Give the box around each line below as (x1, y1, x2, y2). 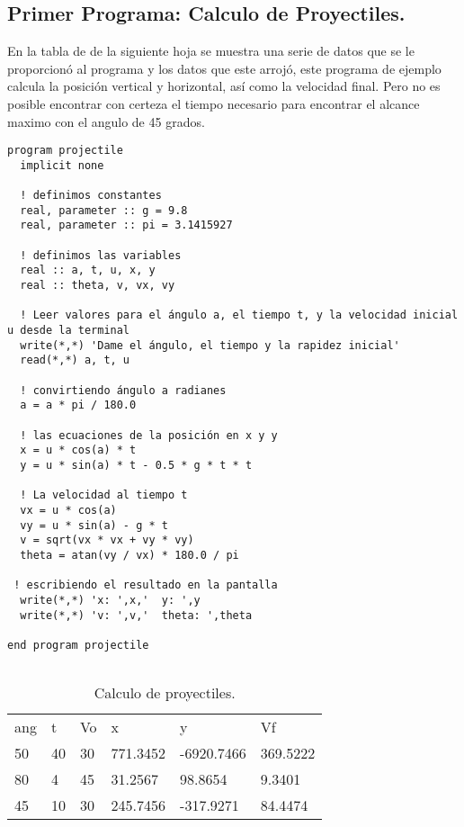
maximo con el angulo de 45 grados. (7, 112, 205, 130)
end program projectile (7, 638, 149, 652)
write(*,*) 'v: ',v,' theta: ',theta (20, 608, 253, 622)
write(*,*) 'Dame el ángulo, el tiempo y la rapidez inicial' (20, 338, 400, 352)
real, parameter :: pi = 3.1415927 (20, 219, 233, 232)
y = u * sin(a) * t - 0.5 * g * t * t (20, 458, 253, 472)
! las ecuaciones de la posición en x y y (20, 428, 278, 442)
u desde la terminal (7, 324, 130, 337)
